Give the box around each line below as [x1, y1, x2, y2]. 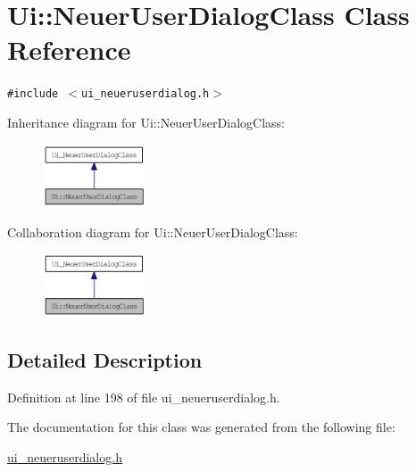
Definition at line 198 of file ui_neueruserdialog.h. [7, 387, 280, 406]
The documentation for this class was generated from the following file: [7, 418, 395, 436]
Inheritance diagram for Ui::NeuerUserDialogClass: [7, 112, 285, 131]
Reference [7, 31, 131, 68]
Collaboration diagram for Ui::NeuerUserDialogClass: [7, 222, 298, 241]
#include [7, 87, 59, 101]
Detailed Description [7, 346, 203, 374]
